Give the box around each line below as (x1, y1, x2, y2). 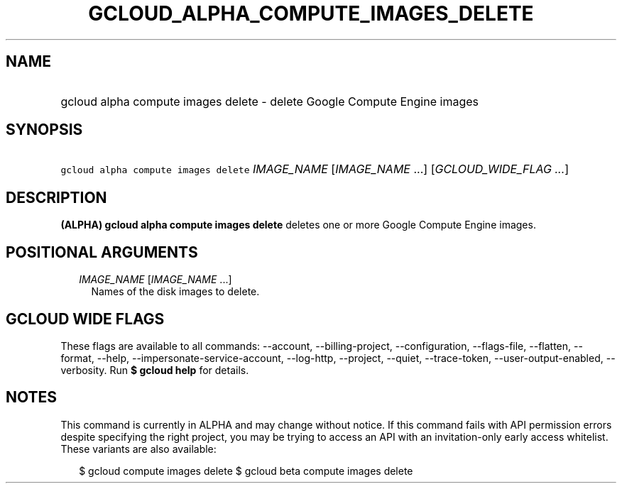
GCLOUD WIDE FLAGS (6, 309, 165, 328)
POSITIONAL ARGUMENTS (6, 243, 198, 261)
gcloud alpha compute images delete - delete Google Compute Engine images (60, 94, 479, 109)
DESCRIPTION (6, 188, 107, 207)
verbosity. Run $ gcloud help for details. (60, 363, 249, 376)
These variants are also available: (60, 442, 217, 455)
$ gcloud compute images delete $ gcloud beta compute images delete (79, 464, 413, 477)
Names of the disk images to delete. (91, 285, 260, 298)
